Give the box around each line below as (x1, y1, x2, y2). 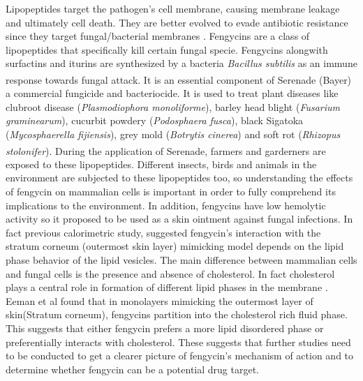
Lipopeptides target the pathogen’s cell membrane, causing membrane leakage (6, 1, 340, 15)
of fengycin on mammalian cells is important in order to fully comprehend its (6, 184, 336, 199)
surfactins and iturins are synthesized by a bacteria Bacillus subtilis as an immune (6, 56, 357, 70)
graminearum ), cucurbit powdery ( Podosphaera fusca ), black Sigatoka (6, 113, 304, 128)
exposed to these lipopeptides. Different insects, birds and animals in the (6, 156, 317, 171)
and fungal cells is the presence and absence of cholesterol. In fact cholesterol (6, 266, 335, 281)
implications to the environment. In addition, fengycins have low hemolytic (6, 197, 326, 212)
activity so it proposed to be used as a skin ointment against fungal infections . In (6, 211, 353, 226)
